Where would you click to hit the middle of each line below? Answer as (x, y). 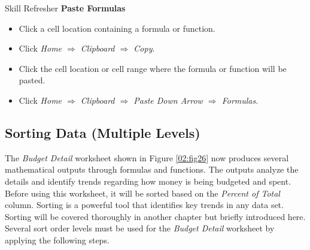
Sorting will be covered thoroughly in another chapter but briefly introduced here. (155, 216)
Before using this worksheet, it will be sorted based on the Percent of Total (142, 193)
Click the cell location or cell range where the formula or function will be (153, 68)
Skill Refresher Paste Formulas (65, 8)
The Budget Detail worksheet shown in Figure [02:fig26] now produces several (147, 157)
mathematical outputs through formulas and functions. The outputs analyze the (152, 169)
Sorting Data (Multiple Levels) (103, 132)
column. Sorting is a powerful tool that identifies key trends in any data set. (144, 205)
